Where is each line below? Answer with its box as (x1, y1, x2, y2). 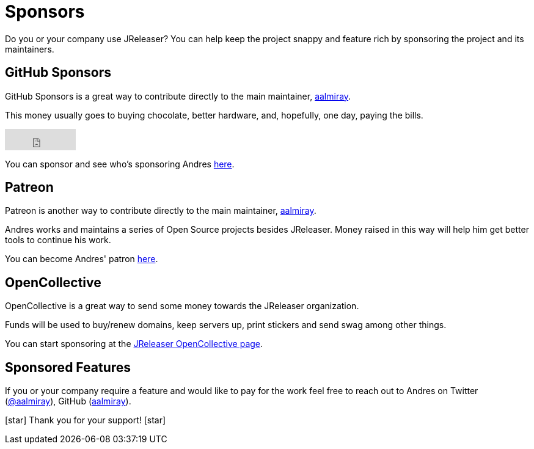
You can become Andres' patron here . (5, 254, 158, 265)
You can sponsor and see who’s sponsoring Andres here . (5, 158, 235, 169)
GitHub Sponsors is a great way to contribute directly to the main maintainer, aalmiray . (5, 90, 351, 101)
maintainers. (5, 43, 54, 54)
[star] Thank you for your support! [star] (5, 415, 166, 426)
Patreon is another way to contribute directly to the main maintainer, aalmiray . (5, 205, 316, 216)
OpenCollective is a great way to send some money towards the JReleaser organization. (5, 301, 359, 312)
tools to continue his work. (5, 235, 111, 246)
